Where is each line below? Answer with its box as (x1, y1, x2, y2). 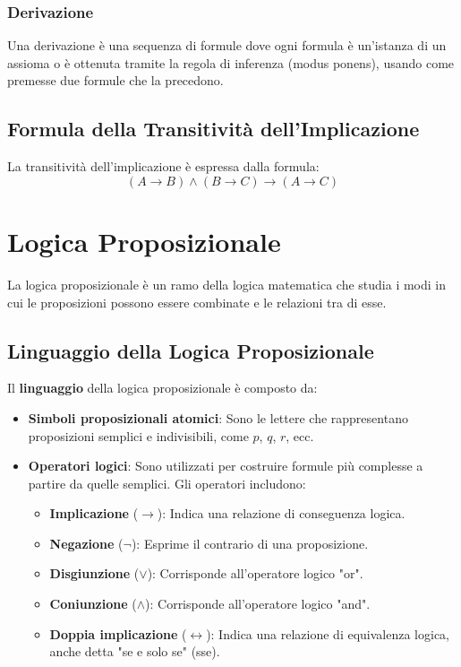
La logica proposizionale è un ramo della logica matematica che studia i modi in (7, 274, 447, 293)
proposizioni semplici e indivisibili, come (28, 426, 249, 445)
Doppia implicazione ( (49, 624, 187, 643)
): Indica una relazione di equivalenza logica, (206, 624, 450, 643)
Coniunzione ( (49, 594, 137, 613)
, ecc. (286, 426, 314, 445)
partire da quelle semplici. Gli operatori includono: (28, 473, 306, 492)
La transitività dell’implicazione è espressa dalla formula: (7, 157, 320, 176)
